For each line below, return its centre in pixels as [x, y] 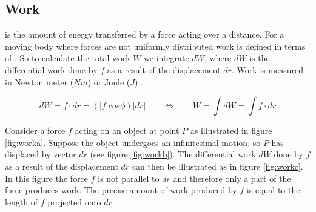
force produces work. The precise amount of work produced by [121, 190]
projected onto [74, 201]
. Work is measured [267, 69]
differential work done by [51, 69]
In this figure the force [47, 178]
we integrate [166, 58]
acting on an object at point [127, 131]
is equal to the [273, 190]
